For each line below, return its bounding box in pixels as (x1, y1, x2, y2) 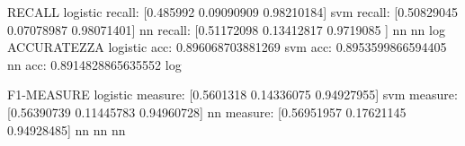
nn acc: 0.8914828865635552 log (7, 55, 182, 73)
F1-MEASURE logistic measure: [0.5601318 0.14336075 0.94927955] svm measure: (7, 85, 458, 104)
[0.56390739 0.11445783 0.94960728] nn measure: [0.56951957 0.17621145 (7, 102, 407, 121)
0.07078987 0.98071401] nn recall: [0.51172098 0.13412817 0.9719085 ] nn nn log (7, 20, 445, 39)
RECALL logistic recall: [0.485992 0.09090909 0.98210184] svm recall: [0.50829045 (7, 3, 459, 21)
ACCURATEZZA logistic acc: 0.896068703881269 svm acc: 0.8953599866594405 (7, 38, 447, 56)
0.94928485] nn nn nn (7, 120, 126, 139)
